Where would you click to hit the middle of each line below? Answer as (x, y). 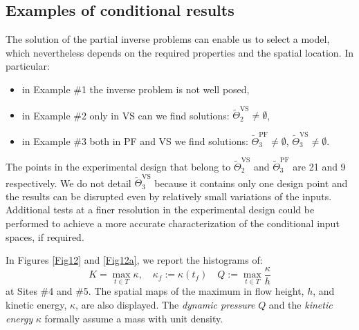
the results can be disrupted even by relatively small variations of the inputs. (169, 196)
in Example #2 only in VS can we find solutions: (126, 115)
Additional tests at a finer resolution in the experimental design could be (160, 210)
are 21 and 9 (319, 166)
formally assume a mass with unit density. (134, 318)
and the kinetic (301, 305)
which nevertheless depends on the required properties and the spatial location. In (180, 52)
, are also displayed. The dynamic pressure (165, 305)
